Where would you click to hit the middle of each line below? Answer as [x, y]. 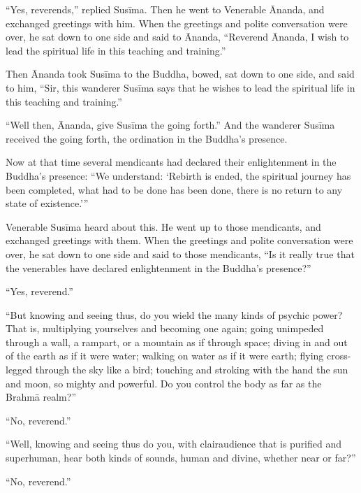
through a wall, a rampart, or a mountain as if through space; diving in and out [177, 342]
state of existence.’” [47, 203]
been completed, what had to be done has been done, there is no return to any [174, 189]
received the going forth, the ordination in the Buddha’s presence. [147, 138]
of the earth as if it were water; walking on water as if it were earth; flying [165, 356]
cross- [339, 356]
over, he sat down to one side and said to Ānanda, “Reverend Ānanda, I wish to [177, 37]
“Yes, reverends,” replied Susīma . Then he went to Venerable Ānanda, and [165, 9]
